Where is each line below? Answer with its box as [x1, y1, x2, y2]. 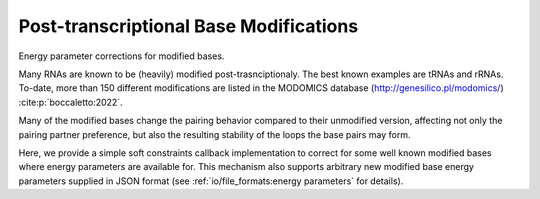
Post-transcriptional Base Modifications [18, 15, 359, 37]
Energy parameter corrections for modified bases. [18, 50, 225, 62]
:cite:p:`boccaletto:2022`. [18, 96, 124, 108]
